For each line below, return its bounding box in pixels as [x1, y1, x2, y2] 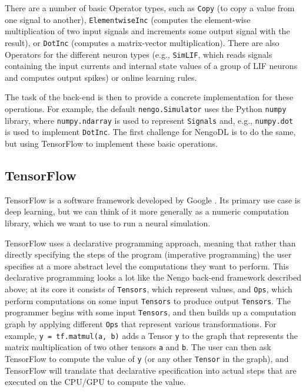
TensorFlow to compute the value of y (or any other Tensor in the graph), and [5, 352, 289, 364]
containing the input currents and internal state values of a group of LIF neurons [5, 60, 298, 72]
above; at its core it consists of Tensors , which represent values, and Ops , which [5, 282, 292, 295]
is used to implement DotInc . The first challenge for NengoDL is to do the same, [5, 126, 296, 138]
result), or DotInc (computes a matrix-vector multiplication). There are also [5, 36, 280, 48]
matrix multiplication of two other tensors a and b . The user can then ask [5, 341, 271, 353]
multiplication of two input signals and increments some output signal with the [5, 25, 290, 37]
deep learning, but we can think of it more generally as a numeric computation [5, 205, 289, 218]
